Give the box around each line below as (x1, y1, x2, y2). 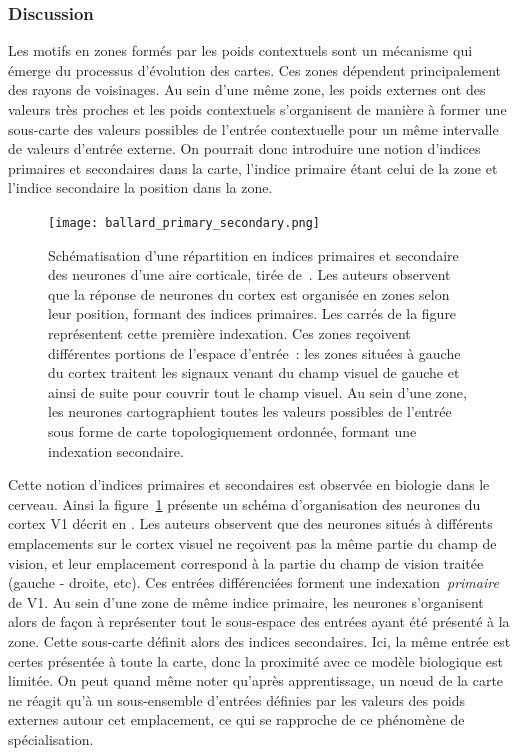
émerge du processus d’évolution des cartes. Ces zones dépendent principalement (8, 59, 501, 80)
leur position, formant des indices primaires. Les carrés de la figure (48, 303, 457, 324)
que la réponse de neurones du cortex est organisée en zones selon (48, 283, 450, 304)
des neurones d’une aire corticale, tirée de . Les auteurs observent (48, 264, 451, 285)
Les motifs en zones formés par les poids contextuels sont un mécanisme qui (8, 40, 473, 61)
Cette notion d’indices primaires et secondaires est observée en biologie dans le (8, 474, 490, 495)
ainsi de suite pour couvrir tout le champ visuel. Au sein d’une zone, (48, 381, 467, 402)
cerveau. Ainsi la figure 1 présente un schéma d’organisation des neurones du (8, 493, 481, 514)
